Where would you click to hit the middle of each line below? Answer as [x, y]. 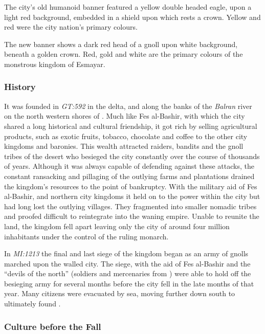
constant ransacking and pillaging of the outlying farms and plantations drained [129, 176]
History [20, 87]
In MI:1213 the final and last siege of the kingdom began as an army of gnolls [126, 253]
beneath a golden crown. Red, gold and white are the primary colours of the [124, 54]
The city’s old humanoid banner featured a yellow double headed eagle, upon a [128, 7]
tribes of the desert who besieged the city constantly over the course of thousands [132, 156]
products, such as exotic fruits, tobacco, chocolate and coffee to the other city [126, 136]
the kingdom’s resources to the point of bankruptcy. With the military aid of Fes [131, 186]
